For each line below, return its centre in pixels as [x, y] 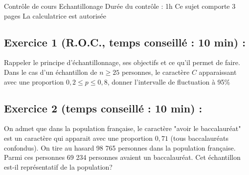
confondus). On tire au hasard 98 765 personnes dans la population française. [120, 147]
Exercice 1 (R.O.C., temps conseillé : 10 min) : [125, 42]
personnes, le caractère [156, 72]
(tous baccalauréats [199, 138]
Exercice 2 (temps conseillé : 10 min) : [103, 108]
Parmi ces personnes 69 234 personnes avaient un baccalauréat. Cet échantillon [122, 157]
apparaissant [218, 72]
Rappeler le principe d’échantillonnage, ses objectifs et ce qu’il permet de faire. [122, 62]
